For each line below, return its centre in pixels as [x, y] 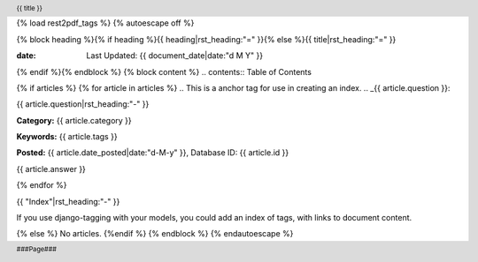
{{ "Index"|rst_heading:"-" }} [68, 201]
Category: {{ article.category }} [74, 120]
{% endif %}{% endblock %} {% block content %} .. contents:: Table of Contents [164, 71]
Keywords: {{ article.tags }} [67, 137]
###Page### [37, 249]
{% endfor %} [42, 185]
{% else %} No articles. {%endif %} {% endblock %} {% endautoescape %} [155, 234]
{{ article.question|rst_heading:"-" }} [83, 104]
